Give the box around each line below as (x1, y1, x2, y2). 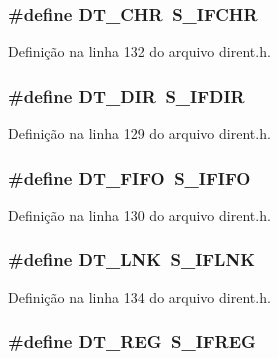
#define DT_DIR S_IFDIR (8, 83, 245, 108)
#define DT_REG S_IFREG (8, 329, 256, 354)
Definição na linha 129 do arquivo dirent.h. (8, 123, 271, 144)
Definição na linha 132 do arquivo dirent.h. (8, 41, 271, 62)
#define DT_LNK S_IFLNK (8, 247, 255, 272)
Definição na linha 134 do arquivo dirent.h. (8, 286, 271, 307)
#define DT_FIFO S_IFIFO (8, 165, 251, 190)
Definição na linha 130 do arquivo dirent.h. (8, 204, 271, 225)
